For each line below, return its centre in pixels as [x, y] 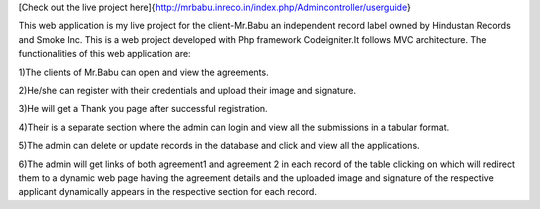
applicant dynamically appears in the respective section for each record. [167, 192]
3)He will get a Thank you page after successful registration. [143, 109]
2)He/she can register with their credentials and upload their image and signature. [187, 90]
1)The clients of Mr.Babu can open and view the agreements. [143, 72]
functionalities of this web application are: [104, 54]
